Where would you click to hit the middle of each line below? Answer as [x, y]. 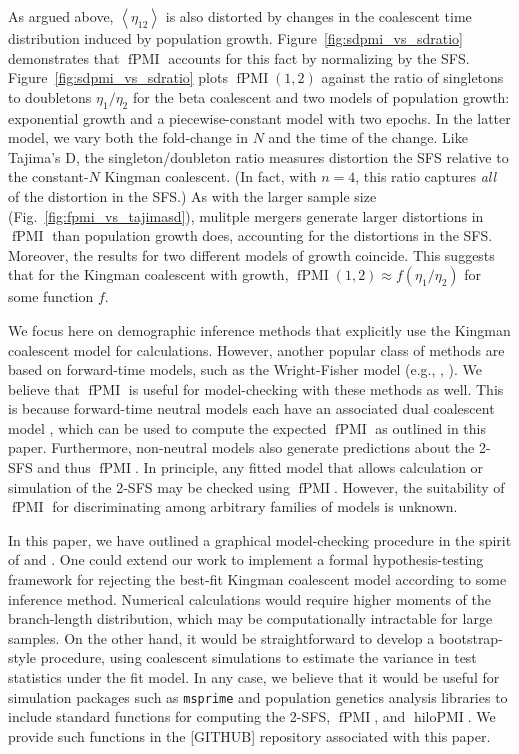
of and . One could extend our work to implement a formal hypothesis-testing [246, 559]
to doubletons [50, 96]
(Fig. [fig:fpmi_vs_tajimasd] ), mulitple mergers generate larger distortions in [246, 215]
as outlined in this [430, 427]
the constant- [48, 176]
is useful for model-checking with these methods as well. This [316, 388]
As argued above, [61, 16]
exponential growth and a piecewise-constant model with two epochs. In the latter [259, 117]
